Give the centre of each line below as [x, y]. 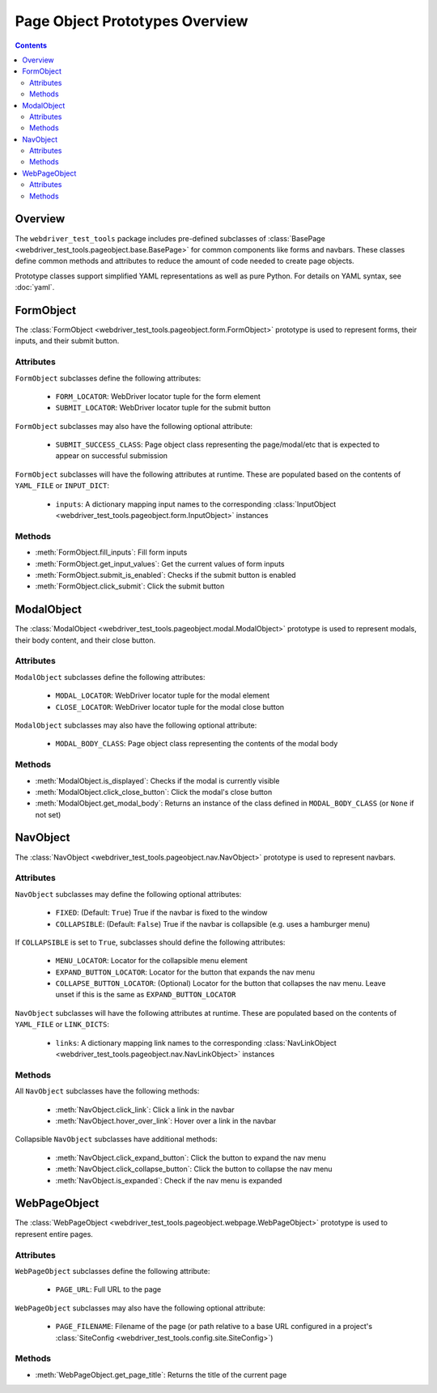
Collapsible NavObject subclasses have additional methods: [116, 1139]
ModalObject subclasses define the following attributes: [110, 677]
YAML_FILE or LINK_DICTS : [62, 1025]
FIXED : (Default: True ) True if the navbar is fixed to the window [161, 913]
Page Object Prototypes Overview [132, 21]
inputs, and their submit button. [67, 341]
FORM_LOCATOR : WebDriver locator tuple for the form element [158, 396]
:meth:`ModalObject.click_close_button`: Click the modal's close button [154, 792]
